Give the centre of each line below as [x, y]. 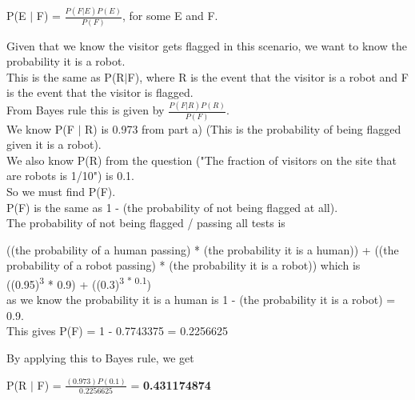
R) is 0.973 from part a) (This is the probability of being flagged [243, 128]
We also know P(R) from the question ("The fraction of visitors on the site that [202, 160]
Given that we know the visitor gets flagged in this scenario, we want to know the [207, 45]
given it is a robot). [54, 144]
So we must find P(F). [61, 191]
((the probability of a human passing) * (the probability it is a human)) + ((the [203, 249]
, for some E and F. [170, 16]
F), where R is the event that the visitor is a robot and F [268, 76]
